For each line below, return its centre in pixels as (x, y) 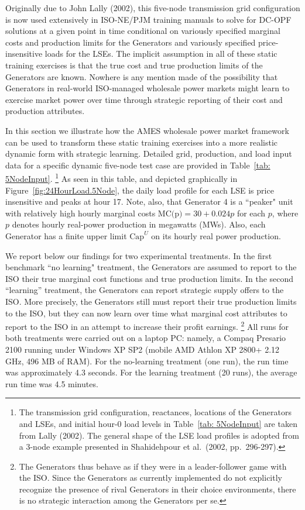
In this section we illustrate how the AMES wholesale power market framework (147, 130)
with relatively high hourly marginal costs (80, 213)
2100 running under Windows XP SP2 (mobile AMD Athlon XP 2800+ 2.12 (143, 349)
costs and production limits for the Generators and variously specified (131, 42)
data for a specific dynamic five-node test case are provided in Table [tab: (138, 165)
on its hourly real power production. (216, 235)
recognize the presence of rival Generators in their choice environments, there (157, 489)
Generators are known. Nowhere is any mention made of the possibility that (142, 76)
